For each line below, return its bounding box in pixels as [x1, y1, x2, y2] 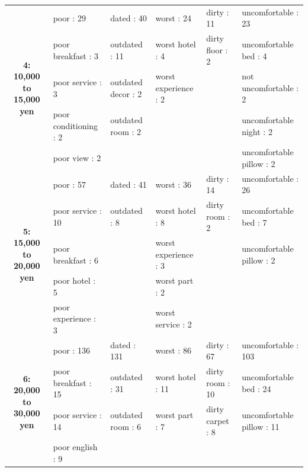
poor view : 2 [53, 152, 101, 164]
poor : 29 [53, 11, 86, 24]
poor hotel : [53, 274, 96, 287]
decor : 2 [110, 87, 142, 99]
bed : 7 [242, 216, 267, 228]
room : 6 [110, 420, 142, 432]
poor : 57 [53, 178, 86, 190]
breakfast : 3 [53, 49, 98, 62]
